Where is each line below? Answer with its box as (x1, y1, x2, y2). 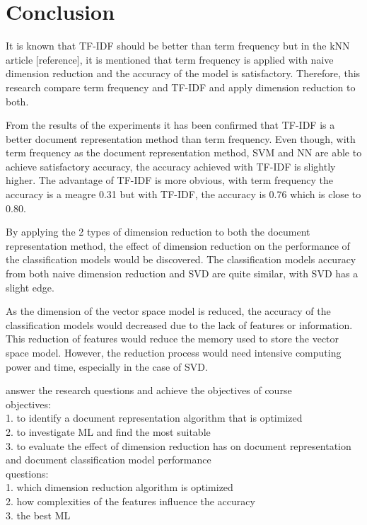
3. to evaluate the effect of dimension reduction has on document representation (6, 438, 351, 453)
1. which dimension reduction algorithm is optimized (6, 480, 233, 495)
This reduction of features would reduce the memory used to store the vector (6, 331, 339, 346)
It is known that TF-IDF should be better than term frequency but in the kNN (6, 38, 350, 53)
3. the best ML (6, 507, 71, 522)
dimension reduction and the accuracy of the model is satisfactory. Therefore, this (6, 66, 361, 81)
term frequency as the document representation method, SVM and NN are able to (6, 145, 362, 160)
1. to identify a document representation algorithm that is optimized (6, 410, 303, 425)
